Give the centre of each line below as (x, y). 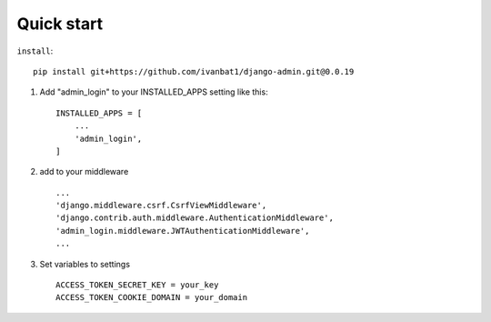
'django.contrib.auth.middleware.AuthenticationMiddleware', (195, 218)
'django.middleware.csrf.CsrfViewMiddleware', (161, 206)
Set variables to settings (85, 264)
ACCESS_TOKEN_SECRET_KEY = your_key (137, 285)
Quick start (60, 24)
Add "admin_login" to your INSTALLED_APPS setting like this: (154, 92)
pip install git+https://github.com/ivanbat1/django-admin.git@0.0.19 (194, 71)
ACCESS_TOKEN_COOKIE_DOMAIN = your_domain (152, 297)
